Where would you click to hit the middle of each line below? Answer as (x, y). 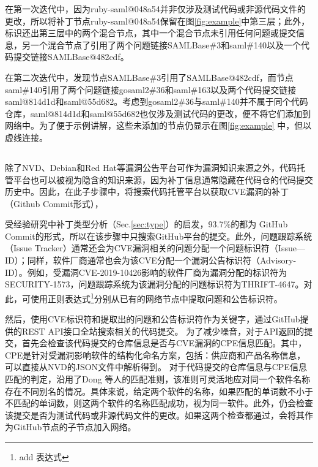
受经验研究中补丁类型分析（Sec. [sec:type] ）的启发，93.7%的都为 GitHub (146, 224)
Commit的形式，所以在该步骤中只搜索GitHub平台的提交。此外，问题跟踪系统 (159, 236)
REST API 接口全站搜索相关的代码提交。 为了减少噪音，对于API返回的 (163, 331)
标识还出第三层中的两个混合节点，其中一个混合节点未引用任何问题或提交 (150, 33)
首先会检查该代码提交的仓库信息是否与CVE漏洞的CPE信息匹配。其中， (164, 343)
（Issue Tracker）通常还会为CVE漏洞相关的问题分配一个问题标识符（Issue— (155, 248)
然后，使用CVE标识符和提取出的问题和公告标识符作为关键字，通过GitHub (153, 319)
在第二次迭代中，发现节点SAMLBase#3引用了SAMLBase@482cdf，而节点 (149, 77)
